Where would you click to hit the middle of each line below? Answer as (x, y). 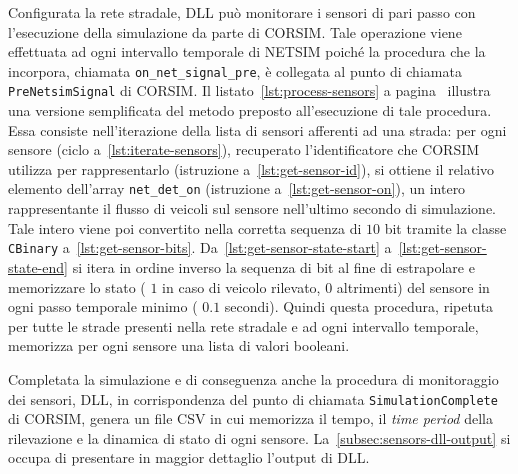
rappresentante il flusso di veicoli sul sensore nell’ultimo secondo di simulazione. (252, 208)
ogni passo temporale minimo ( (103, 306)
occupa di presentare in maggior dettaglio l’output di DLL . (189, 457)
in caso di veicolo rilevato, (241, 286)
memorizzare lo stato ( (77, 286)
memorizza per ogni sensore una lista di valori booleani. (179, 345)
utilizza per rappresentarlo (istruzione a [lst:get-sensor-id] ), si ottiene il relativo (251, 168)
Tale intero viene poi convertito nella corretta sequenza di (185, 227)
